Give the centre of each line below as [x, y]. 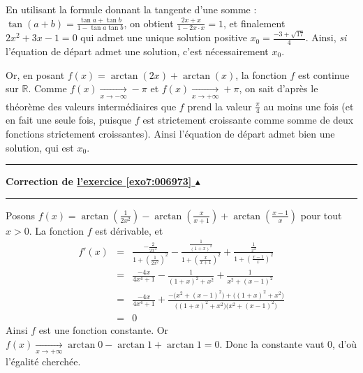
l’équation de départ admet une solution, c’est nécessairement [137, 51]
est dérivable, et [129, 230]
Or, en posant [35, 74]
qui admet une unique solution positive [164, 37]
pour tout [321, 215]
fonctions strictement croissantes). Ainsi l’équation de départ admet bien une [170, 133]
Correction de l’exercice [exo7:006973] [99, 181]
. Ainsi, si [326, 37]
